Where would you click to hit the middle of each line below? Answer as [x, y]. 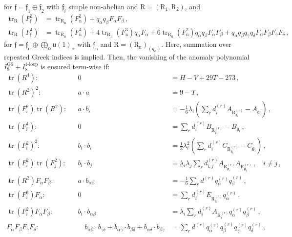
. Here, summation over [196, 44]
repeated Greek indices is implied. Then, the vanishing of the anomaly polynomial [127, 57]
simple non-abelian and [103, 6]
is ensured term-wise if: [75, 66]
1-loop [31, 65]
